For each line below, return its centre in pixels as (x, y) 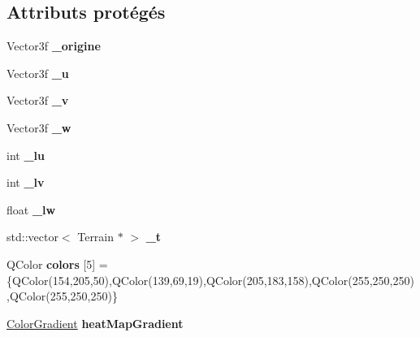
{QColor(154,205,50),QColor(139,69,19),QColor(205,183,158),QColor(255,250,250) (210, 280)
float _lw (31, 209)
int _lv (26, 182)
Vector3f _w (39, 127)
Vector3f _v (38, 100)
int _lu (26, 155)
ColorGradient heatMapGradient (95, 323)
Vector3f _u (38, 73)
